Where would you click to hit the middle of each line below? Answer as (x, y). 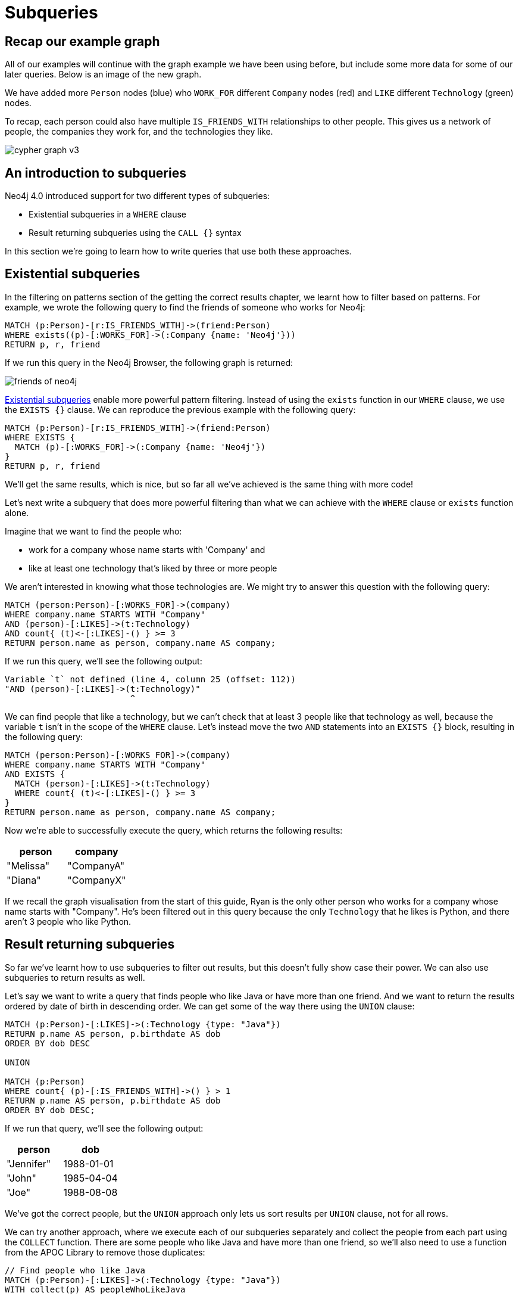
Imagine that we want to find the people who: (93, 531)
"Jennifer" (29, 1163)
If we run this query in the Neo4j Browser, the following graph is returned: (149, 362)
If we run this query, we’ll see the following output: (104, 661)
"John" (21, 1178)
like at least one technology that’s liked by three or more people (153, 568)
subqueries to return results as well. (75, 977)
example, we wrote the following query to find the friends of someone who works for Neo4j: (185, 307)
